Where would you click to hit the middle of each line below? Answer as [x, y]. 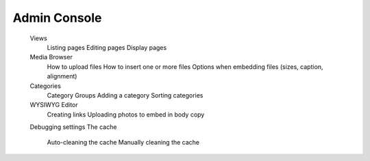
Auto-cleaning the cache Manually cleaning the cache [123, 143]
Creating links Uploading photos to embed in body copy [126, 114]
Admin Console [57, 18]
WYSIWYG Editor [54, 105]
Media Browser [51, 57]
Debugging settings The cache [73, 127]
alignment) [62, 76]
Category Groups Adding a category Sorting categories [125, 95]
